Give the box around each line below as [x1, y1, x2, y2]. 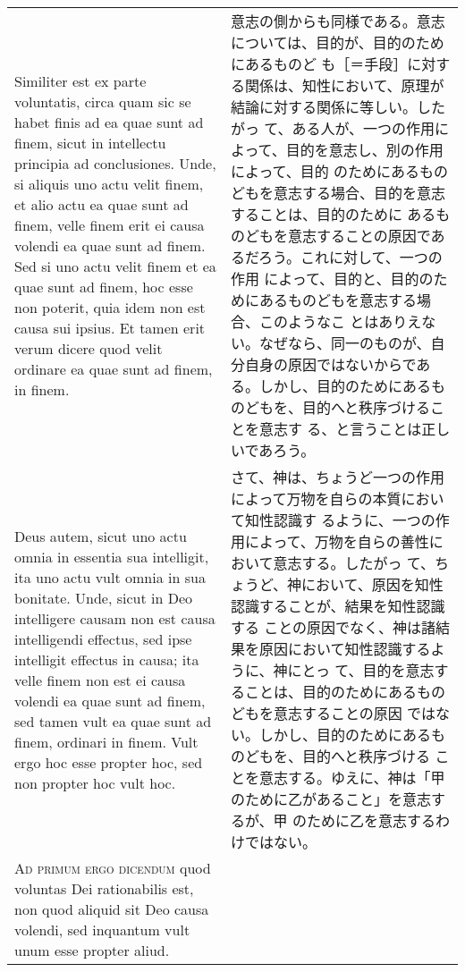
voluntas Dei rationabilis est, [14, 878, 194, 899]
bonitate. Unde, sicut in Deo [14, 587, 192, 608]
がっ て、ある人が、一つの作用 [230, 118, 435, 139]
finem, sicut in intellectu [14, 132, 166, 153]
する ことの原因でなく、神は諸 [230, 617, 436, 638]
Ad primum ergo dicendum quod [14, 858, 211, 878]
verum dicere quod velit [14, 338, 163, 359]
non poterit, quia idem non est [14, 297, 206, 317]
